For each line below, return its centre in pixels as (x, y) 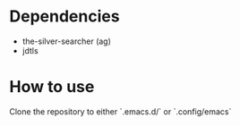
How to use (52, 87)
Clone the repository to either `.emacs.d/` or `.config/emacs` (120, 111)
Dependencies (64, 17)
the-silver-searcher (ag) (67, 41)
